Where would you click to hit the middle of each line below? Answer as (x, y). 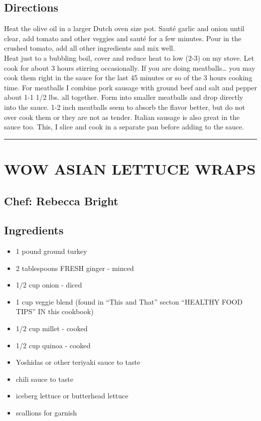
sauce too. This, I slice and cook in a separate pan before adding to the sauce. (124, 127)
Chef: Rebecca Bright (61, 200)
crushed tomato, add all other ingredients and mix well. (90, 48)
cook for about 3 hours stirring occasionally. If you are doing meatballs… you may (130, 67)
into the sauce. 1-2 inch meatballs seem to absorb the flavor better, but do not (125, 107)
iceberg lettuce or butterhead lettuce (72, 396)
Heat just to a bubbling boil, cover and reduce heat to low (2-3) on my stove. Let (129, 57)
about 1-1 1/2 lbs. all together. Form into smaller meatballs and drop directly (124, 97)
